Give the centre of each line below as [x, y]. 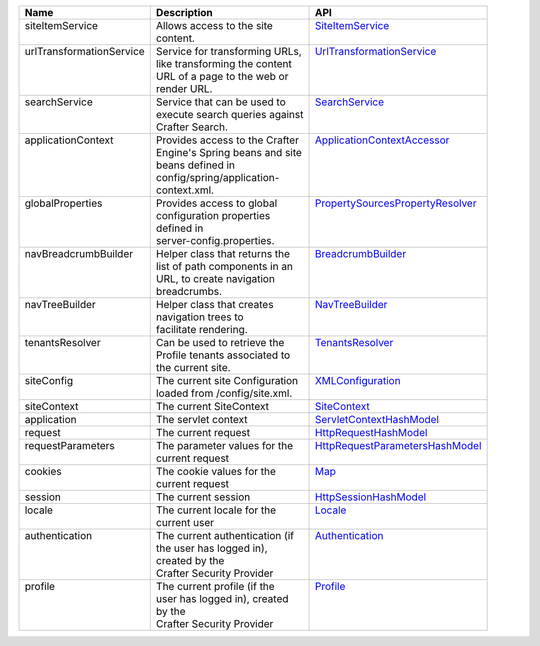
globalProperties [63, 203]
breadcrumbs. [189, 291]
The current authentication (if [225, 535]
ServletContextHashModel [377, 419]
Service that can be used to [221, 102]
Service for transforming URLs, [228, 51]
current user [185, 522]
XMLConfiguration [357, 380]
